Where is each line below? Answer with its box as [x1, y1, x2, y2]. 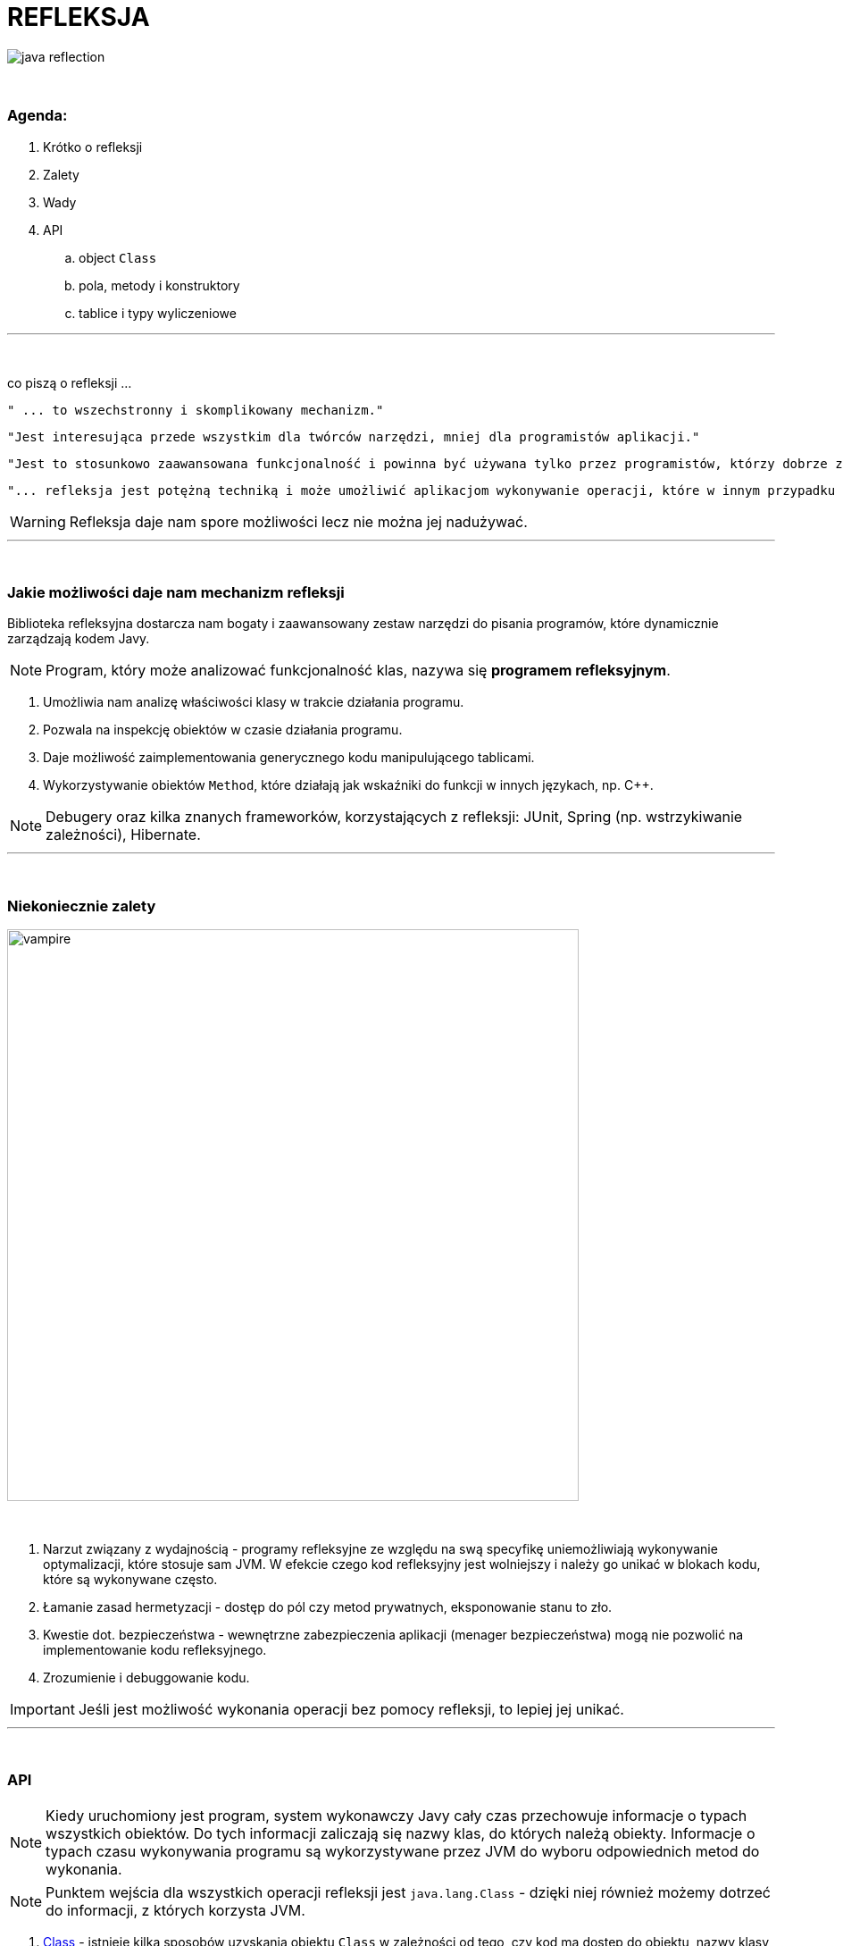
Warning [10, 512, 66, 531]
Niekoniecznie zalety [7, 896, 156, 915]
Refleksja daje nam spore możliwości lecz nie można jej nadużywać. [69, 512, 528, 531]
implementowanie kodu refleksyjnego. [43, 1642, 267, 1657]
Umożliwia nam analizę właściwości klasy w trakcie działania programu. [43, 694, 464, 710]
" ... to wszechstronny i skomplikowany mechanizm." [7, 402, 384, 417]
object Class [79, 249, 157, 265]
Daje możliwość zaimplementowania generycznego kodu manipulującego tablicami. [43, 750, 535, 766]
